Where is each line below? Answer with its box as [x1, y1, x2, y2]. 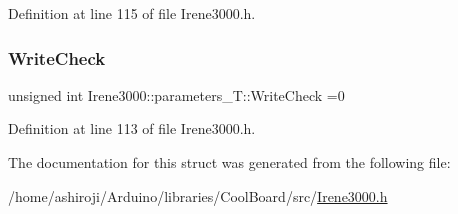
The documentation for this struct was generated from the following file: [8, 152, 451, 172]
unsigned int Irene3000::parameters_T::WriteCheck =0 [8, 84, 345, 105]
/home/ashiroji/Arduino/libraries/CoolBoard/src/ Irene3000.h [8, 185, 388, 206]
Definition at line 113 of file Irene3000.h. [8, 118, 256, 139]
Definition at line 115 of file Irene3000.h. [8, 3, 256, 23]
